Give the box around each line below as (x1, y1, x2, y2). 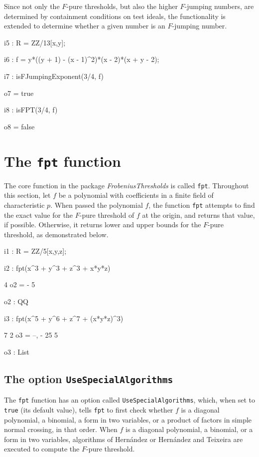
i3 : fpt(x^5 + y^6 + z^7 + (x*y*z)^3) (4, 313, 124, 323)
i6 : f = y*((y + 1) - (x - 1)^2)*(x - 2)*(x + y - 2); (4, 54, 159, 64)
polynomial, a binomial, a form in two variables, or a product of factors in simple (4, 414, 252, 425)
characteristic (4, 199, 45, 210)
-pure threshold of (79, 209, 134, 220)
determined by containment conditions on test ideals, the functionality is (4, 10, 226, 21)
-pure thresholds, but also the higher (66, 1, 178, 11)
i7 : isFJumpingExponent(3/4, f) (4, 70, 104, 81)
